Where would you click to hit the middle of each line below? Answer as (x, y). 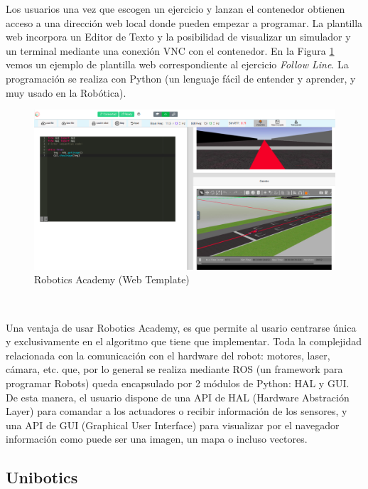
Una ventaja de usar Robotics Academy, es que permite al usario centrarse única (181, 327)
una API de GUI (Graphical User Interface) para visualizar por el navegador (173, 425)
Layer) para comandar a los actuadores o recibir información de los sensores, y (177, 411)
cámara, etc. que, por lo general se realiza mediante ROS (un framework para (174, 369)
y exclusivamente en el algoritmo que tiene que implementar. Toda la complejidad (184, 341)
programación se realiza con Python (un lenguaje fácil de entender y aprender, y (181, 78)
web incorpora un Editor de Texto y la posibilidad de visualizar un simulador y (178, 37)
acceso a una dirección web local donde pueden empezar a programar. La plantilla (184, 22)
